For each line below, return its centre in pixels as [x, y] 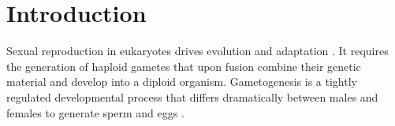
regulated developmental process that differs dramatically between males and [192, 96]
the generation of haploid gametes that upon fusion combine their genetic [184, 66]
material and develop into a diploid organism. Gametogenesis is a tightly [182, 82]
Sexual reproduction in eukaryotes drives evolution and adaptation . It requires [197, 51]
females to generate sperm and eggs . [95, 112]
